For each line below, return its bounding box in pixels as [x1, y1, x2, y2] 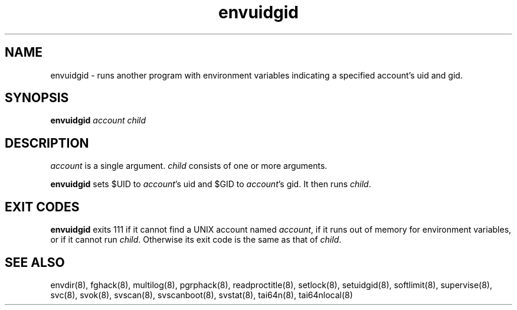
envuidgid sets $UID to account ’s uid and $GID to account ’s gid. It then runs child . [50, 179, 371, 190]
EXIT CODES [5, 199, 80, 214]
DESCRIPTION [5, 135, 89, 151]
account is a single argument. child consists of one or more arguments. [50, 161, 328, 171]
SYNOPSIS [5, 90, 69, 106]
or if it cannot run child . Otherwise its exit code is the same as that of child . [50, 234, 342, 245]
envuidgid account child [50, 115, 146, 126]
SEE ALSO [5, 254, 65, 270]
